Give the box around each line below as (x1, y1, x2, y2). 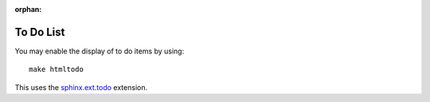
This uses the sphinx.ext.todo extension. (14, 82, 147, 92)
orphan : (14, 5, 42, 14)
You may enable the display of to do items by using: (14, 46, 185, 56)
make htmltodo (29, 65, 84, 74)
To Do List (14, 25, 65, 39)
